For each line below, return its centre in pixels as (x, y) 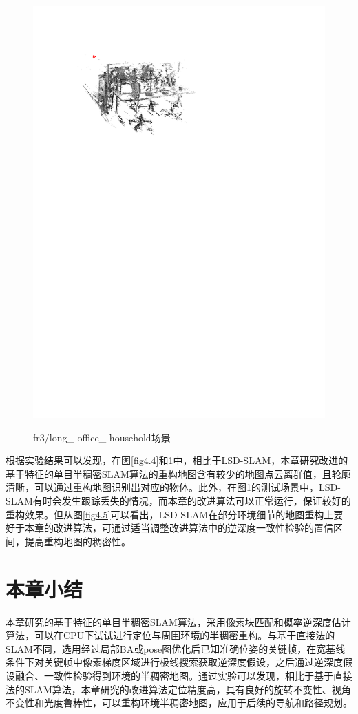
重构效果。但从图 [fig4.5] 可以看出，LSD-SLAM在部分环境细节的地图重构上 (170, 514)
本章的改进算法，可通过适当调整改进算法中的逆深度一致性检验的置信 (179, 528)
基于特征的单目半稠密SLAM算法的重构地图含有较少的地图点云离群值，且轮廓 (178, 473)
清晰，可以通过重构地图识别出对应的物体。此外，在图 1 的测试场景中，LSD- (173, 487)
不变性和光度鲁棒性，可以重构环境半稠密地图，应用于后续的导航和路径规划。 (179, 703)
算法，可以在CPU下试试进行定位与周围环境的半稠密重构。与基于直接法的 (170, 635)
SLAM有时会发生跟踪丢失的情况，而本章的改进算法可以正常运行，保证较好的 (178, 501)
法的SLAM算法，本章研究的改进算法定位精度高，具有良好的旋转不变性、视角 (178, 689)
